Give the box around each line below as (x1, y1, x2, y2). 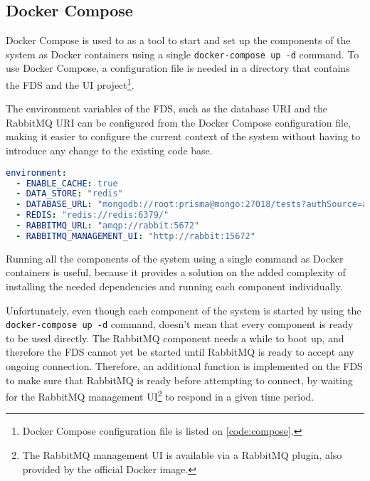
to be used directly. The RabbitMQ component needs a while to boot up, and (6, 330, 344, 345)
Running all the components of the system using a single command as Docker (6, 250, 344, 265)
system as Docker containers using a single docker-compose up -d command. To (6, 46, 359, 61)
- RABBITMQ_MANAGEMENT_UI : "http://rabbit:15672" (16, 231, 255, 241)
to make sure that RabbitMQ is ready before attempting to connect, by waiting (6, 372, 353, 387)
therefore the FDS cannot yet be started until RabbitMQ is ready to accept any (6, 344, 354, 359)
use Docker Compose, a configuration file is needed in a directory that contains (6, 60, 350, 75)
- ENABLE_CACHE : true (16, 178, 118, 189)
